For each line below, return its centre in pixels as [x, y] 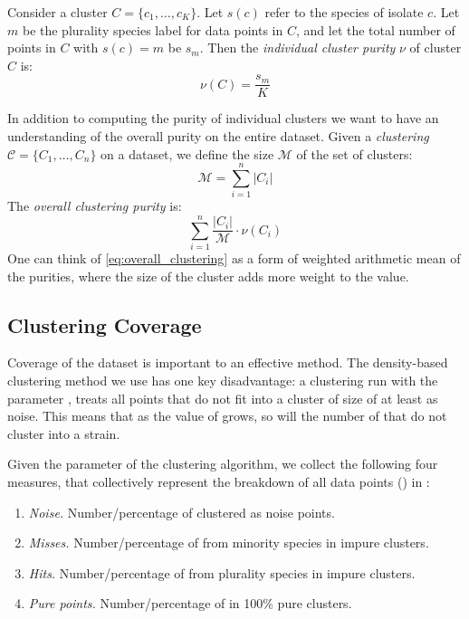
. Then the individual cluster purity [297, 48]
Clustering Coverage [105, 324]
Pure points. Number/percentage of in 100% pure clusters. [190, 603]
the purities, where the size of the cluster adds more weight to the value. [208, 276]
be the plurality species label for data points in [153, 29]
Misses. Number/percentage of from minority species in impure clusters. [229, 543]
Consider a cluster [57, 12]
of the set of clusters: [354, 153]
